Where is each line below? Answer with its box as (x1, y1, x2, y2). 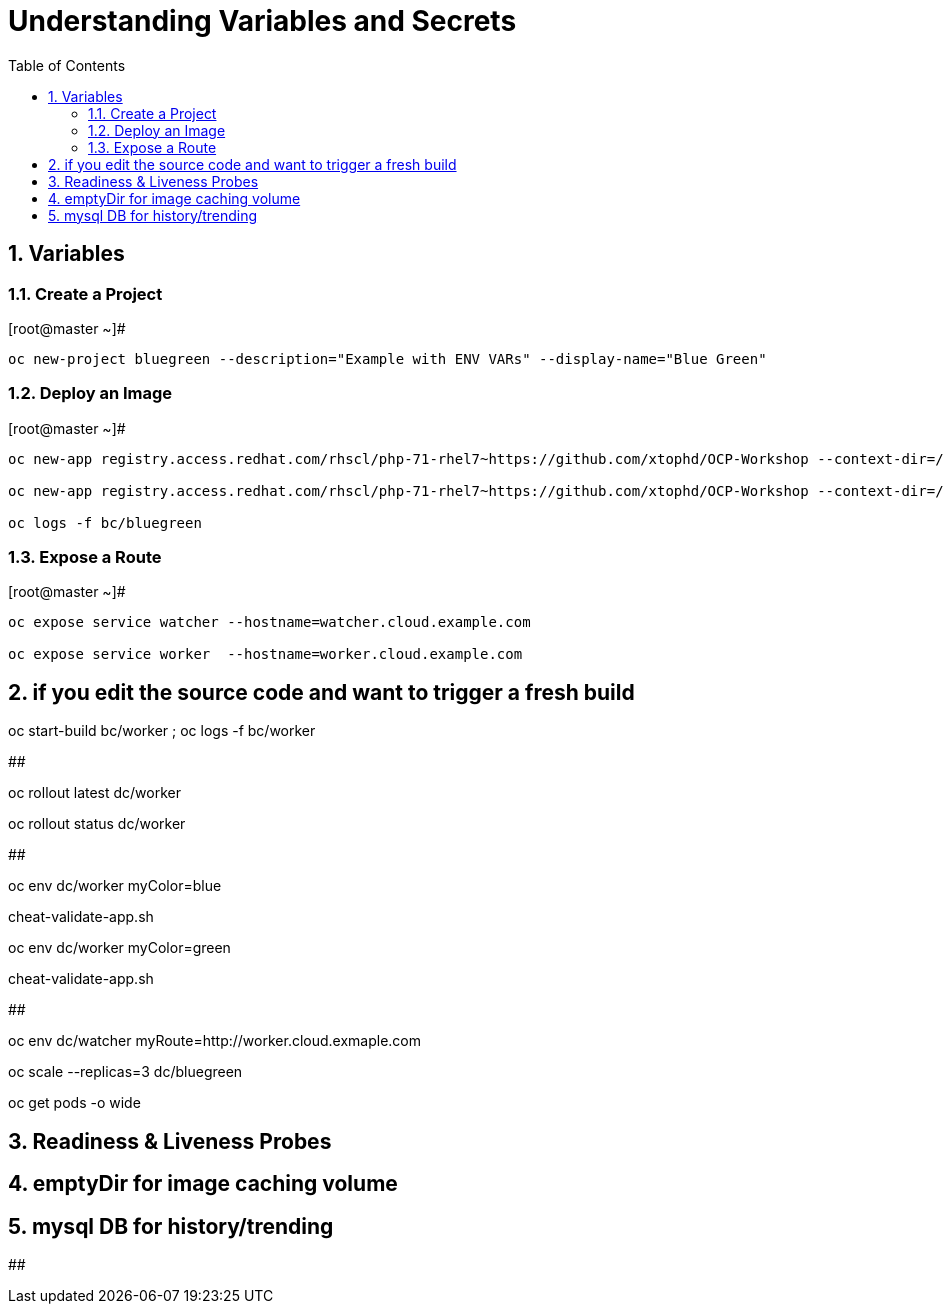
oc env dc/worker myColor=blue (8, 877, 222, 895)
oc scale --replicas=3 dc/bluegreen (8, 1063, 243, 1081)
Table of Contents (8, 56, 126, 74)
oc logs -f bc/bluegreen (8, 514, 202, 531)
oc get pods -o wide (8, 1094, 141, 1112)
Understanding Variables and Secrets (8, 4, 517, 38)
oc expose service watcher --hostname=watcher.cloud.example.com (8, 614, 531, 631)
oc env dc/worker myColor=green (8, 939, 231, 957)
